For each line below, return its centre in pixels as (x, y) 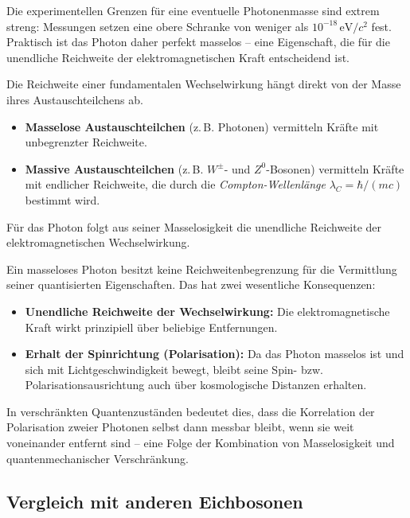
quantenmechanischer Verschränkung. (98, 458)
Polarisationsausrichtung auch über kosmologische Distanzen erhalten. (196, 385)
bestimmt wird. (62, 199)
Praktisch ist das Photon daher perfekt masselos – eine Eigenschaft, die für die (198, 42)
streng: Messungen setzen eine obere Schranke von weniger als (158, 26)
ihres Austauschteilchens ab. (75, 99)
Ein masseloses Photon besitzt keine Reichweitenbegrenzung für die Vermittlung (202, 269)
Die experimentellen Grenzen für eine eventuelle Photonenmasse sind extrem (193, 10)
